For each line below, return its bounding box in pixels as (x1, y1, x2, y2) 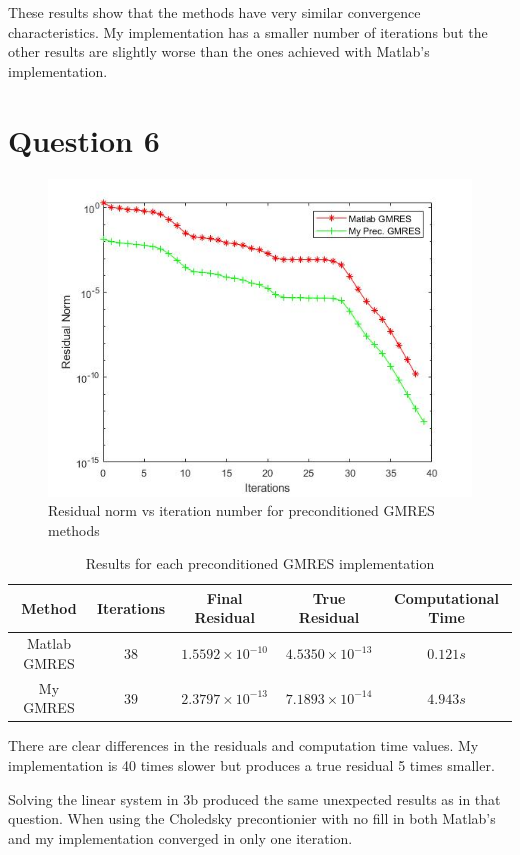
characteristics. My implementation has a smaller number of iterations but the (8, 21, 488, 42)
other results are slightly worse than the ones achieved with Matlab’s (8, 41, 430, 62)
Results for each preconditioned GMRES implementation (85, 553, 435, 574)
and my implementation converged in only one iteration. (8, 827, 353, 848)
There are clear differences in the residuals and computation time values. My (8, 735, 479, 756)
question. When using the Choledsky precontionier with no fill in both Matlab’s (8, 808, 496, 829)
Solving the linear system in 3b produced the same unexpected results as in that (8, 788, 501, 809)
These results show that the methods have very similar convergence (8, 2, 421, 22)
